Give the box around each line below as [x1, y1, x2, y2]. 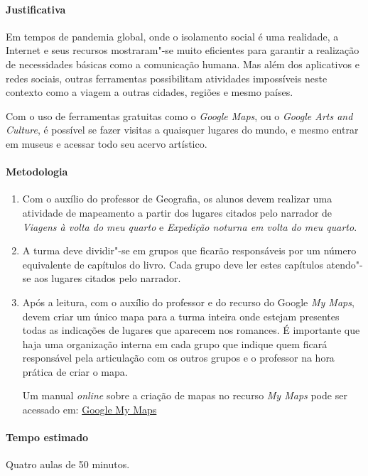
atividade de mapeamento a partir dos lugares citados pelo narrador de [22, 205, 332, 220]
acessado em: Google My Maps [22, 402, 157, 417]
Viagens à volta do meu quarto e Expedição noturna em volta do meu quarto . [22, 219, 357, 234]
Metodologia [6, 164, 68, 179]
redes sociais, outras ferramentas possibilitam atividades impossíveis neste [6, 70, 328, 85]
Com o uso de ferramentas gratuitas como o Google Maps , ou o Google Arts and [6, 108, 353, 123]
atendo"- [326, 256, 363, 271]
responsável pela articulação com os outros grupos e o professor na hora [22, 350, 335, 365]
